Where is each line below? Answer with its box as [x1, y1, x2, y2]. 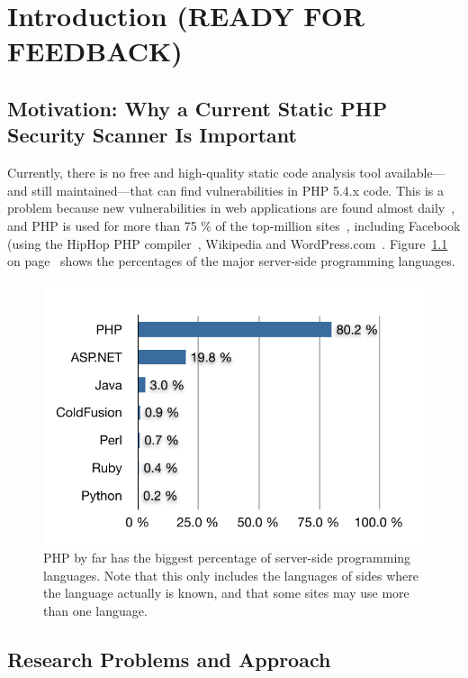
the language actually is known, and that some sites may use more [43, 583, 409, 602]
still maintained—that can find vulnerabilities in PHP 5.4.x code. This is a [31, 180, 444, 199]
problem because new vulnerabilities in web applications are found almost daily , [7, 198, 455, 217]
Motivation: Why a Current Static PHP [7, 94, 388, 122]
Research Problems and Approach [7, 645, 331, 673]
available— [384, 163, 445, 182]
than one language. [43, 600, 148, 619]
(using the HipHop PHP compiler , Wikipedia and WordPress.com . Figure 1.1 [7, 234, 448, 252]
